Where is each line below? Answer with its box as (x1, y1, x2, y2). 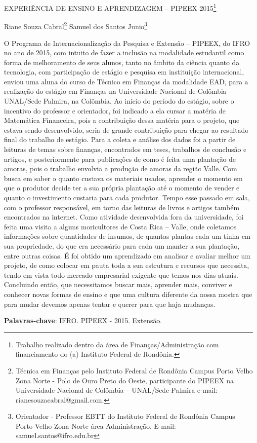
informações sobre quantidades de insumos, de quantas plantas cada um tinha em (4, 231, 251, 241)
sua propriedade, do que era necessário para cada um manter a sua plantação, (4, 240, 240, 251)
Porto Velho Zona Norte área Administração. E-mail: (15, 420, 176, 431)
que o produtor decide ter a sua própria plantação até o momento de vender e (4, 183, 240, 193)
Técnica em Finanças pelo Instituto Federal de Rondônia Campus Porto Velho (15, 365, 253, 375)
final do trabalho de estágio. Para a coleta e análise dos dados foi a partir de (4, 134, 236, 145)
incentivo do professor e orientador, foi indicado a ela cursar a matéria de (4, 105, 226, 115)
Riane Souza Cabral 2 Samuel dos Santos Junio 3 (4, 20, 147, 31)
